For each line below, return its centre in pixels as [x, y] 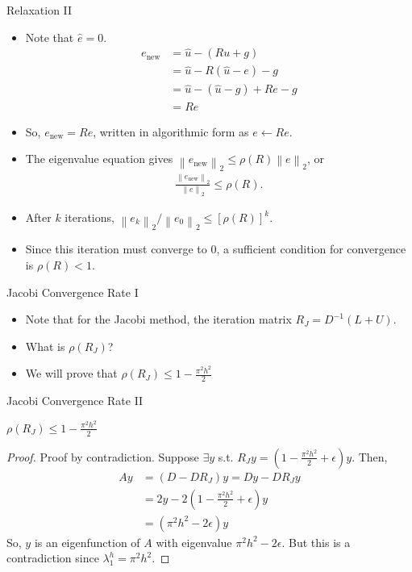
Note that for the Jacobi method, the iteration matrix [158, 319]
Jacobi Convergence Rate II [75, 401]
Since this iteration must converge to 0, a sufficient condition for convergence [216, 249]
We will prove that [71, 373]
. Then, [370, 456]
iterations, [89, 217]
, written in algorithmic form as [171, 131]
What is [45, 346]
